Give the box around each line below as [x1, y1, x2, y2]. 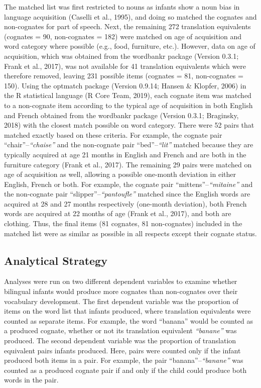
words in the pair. [4, 374, 59, 385]
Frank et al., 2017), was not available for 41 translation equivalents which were [4, 60, 246, 71]
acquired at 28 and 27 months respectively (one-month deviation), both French [4, 198, 247, 209]
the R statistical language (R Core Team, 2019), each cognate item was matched [4, 90, 251, 101]
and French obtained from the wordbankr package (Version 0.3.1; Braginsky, [4, 110, 239, 120]
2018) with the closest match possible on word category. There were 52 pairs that [4, 120, 254, 130]
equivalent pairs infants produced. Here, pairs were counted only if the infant [4, 345, 241, 355]
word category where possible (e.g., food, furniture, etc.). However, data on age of [4, 41, 255, 51]
